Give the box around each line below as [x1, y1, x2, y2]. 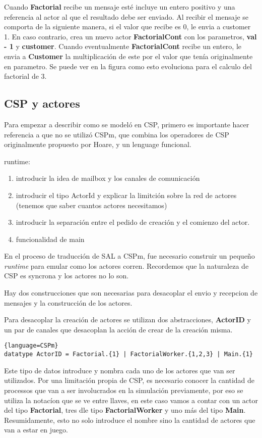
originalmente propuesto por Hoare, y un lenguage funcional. [4, 139, 191, 150]
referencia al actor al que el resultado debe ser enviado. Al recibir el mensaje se [4, 11, 249, 22]
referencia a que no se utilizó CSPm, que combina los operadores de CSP [4, 129, 229, 139]
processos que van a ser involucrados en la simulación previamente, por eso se [4, 384, 243, 395]
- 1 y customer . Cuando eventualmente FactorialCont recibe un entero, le [4, 41, 242, 52]
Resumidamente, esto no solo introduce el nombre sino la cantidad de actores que [4, 414, 255, 425]
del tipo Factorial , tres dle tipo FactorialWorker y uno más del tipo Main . [4, 405, 246, 415]
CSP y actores [4, 95, 80, 111]
